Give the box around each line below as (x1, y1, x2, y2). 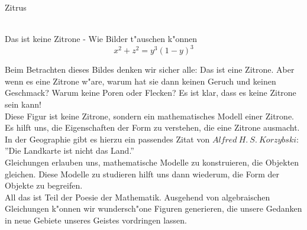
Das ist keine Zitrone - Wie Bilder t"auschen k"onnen (5, 33, 197, 45)
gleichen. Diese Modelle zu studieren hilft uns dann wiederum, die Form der (5, 167, 279, 180)
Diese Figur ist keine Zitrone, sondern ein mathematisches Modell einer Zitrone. (5, 109, 295, 122)
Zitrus (5, 1, 27, 13)
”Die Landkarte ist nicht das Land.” (5, 144, 134, 157)
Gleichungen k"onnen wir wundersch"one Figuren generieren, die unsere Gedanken (5, 202, 302, 215)
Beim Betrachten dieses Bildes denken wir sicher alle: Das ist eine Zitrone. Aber (5, 63, 295, 76)
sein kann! (5, 98, 41, 111)
